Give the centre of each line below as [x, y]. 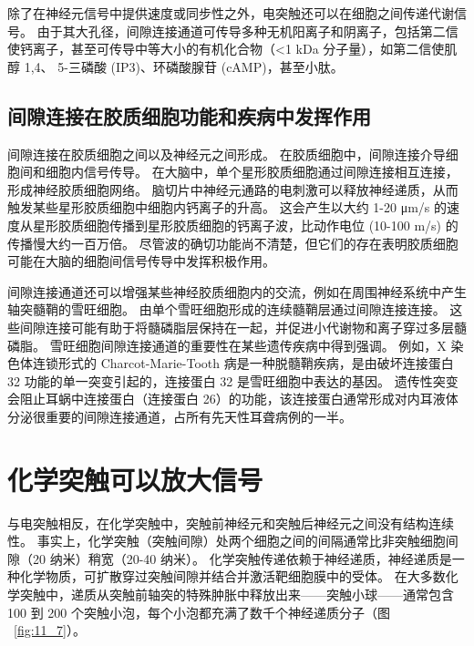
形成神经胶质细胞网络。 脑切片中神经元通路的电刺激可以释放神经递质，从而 [233, 189]
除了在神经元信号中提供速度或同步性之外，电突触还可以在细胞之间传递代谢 [231, 13]
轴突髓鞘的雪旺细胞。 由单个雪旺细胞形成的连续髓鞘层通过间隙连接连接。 [227, 309]
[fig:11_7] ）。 [50, 630]
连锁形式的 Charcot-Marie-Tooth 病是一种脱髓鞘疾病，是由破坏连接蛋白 [243, 363]
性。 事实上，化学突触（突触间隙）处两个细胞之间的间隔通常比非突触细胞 [227, 541]
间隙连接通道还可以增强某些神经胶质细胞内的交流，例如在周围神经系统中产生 [237, 291]
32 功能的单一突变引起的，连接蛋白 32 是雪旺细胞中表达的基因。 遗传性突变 [233, 380]
